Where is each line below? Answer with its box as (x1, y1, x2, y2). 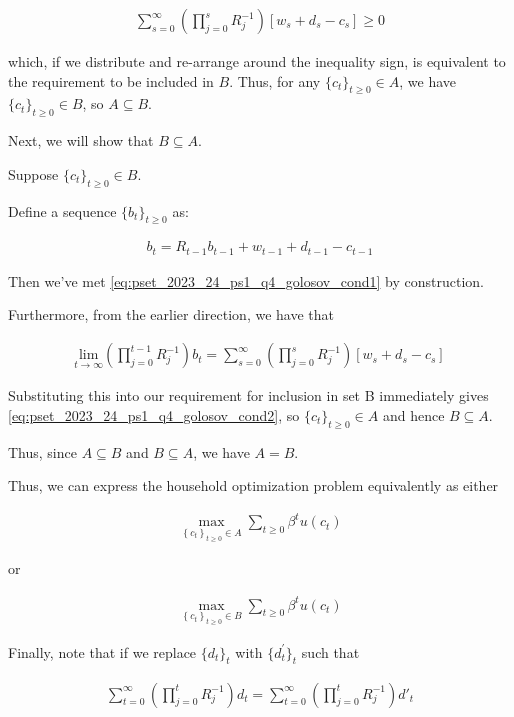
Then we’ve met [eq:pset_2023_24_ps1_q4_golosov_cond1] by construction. (8, 270, 484, 291)
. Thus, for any (229, 70, 321, 91)
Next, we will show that (8, 130, 154, 151)
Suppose (8, 163, 59, 184)
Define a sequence (8, 200, 117, 221)
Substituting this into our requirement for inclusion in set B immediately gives (8, 385, 489, 406)
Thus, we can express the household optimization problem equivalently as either (8, 475, 499, 496)
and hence (382, 404, 445, 425)
